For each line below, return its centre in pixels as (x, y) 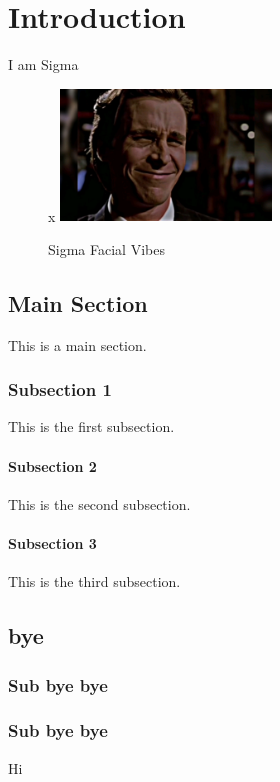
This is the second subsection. (99, 503)
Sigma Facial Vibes (106, 248)
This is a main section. (77, 344)
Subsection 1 (60, 389)
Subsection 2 (52, 465)
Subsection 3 (52, 543)
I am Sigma (43, 64)
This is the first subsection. (91, 426)
